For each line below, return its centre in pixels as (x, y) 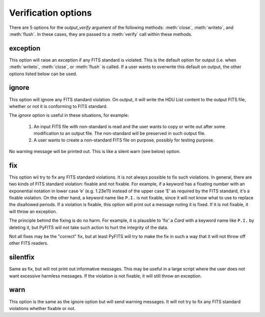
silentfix (22, 257)
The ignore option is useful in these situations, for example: (69, 115)
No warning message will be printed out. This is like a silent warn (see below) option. (95, 151)
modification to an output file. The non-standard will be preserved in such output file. (119, 133)
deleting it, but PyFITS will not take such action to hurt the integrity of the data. (89, 227)
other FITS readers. (29, 243)
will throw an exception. (33, 211)
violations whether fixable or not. (42, 308)
